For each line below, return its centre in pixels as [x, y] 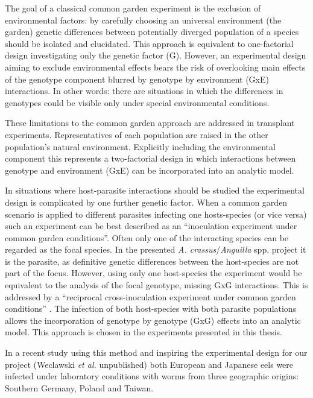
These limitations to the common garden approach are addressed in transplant [150, 123]
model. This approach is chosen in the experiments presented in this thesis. [144, 332]
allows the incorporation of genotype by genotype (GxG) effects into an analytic [153, 320]
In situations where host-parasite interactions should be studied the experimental [155, 190]
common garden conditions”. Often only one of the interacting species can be [147, 237]
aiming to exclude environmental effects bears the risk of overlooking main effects [155, 67]
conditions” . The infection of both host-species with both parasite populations [151, 308]
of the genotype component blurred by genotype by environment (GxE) [137, 79]
